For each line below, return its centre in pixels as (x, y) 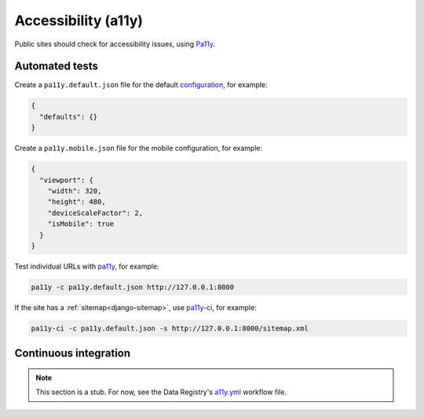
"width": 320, (75, 191)
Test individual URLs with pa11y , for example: (87, 266)
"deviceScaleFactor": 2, (95, 213)
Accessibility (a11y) (79, 20)
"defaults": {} (69, 117)
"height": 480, (77, 202)
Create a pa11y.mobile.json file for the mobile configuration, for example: (139, 148)
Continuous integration (73, 353)
